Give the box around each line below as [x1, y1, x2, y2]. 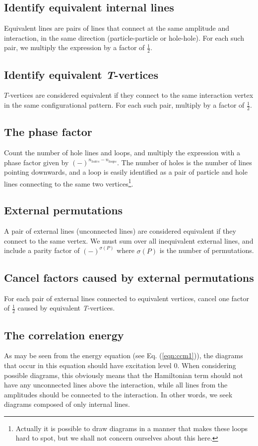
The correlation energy [4, 327, 124, 342]
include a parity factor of [4, 245, 80, 255]
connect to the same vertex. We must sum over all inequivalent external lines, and [4, 235, 254, 246]
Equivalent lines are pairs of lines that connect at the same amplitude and [4, 23, 230, 33]
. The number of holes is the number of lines [117, 157, 252, 167]
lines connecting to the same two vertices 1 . [4, 177, 133, 189]
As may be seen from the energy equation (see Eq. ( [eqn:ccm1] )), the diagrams [4, 350, 243, 361]
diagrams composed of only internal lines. [4, 399, 130, 409]
